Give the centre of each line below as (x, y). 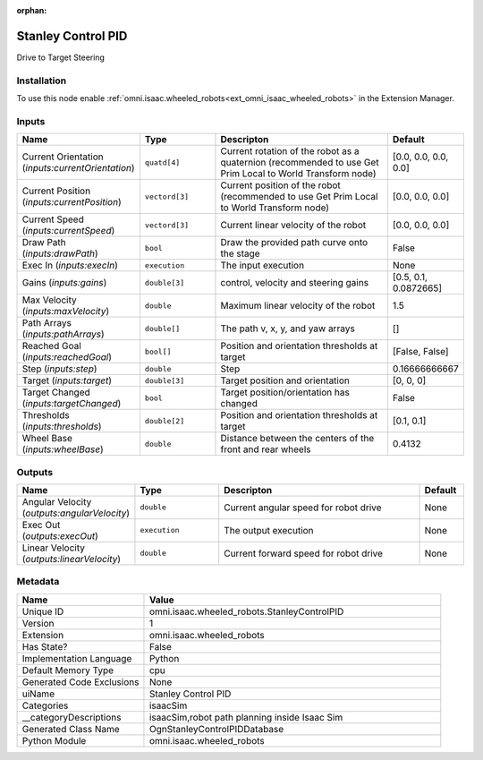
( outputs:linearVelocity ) (71, 559)
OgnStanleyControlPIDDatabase (216, 729)
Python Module (54, 740)
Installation (42, 81)
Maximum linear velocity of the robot (298, 306)
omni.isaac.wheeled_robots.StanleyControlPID (246, 611)
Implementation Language (77, 658)
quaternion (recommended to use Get (300, 163)
